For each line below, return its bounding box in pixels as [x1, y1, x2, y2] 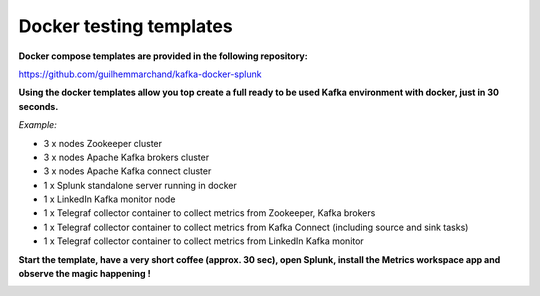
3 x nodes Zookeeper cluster [43, 137, 163, 149]
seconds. [18, 100, 59, 112]
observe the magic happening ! [18, 268, 151, 280]
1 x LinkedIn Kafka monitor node [43, 193, 176, 205]
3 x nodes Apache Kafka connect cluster [43, 165, 212, 177]
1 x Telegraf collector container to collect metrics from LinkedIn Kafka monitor [43, 235, 364, 247]
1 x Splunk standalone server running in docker [43, 179, 237, 191]
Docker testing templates [18, 15, 234, 37]
